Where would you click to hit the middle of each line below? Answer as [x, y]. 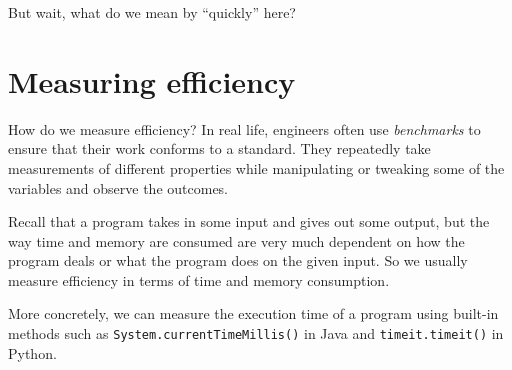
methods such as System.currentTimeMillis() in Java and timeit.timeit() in [256, 333]
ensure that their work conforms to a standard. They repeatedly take [219, 148]
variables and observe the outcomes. [118, 187]
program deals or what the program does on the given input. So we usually [238, 260]
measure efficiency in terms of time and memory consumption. [199, 279]
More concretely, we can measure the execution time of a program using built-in [253, 313]
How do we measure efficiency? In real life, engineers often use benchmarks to [244, 128]
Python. [32, 352]
